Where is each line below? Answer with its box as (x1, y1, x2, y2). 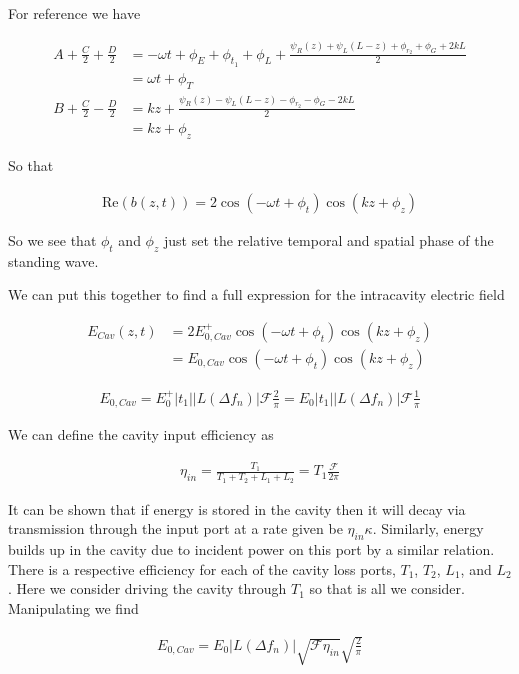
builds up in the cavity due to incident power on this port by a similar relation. (8, 539, 495, 560)
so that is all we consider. (309, 578, 465, 599)
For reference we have (8, 3, 141, 23)
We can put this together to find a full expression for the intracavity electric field (8, 284, 505, 305)
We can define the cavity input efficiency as (8, 424, 274, 445)
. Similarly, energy (372, 518, 484, 539)
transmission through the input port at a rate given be (8, 518, 343, 539)
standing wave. (8, 250, 99, 271)
